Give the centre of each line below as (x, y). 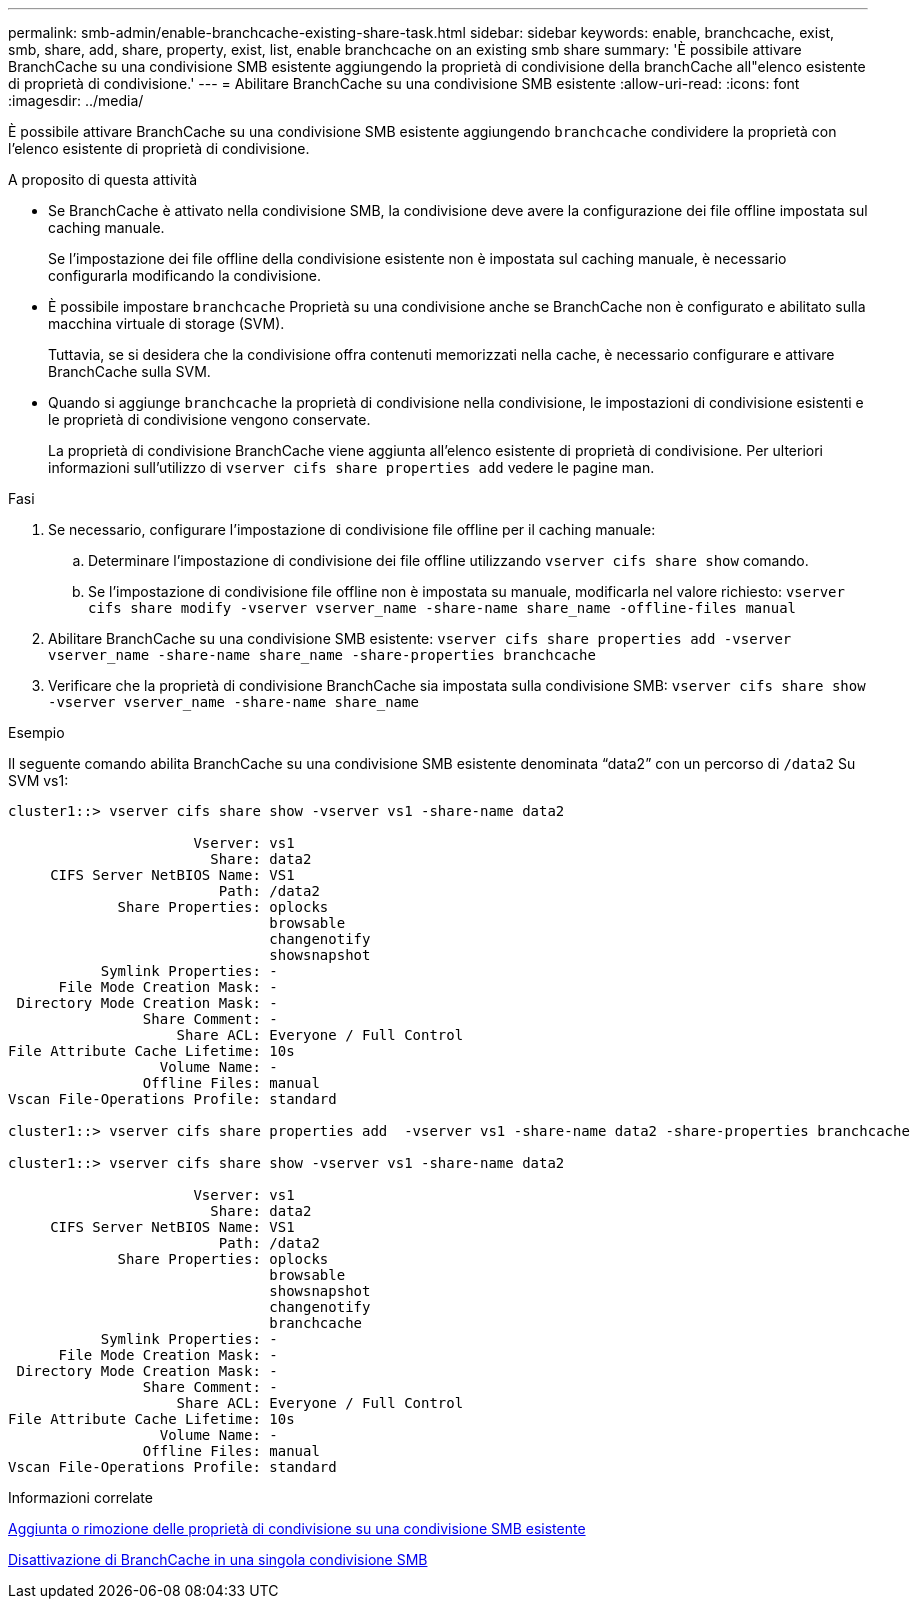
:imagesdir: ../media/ (76, 100)
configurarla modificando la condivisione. (184, 275)
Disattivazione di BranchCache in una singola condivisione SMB (218, 1559)
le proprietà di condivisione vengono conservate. (209, 419)
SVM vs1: (38, 780)
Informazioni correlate (80, 1497)
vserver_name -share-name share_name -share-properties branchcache (322, 655)
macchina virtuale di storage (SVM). (166, 323)
